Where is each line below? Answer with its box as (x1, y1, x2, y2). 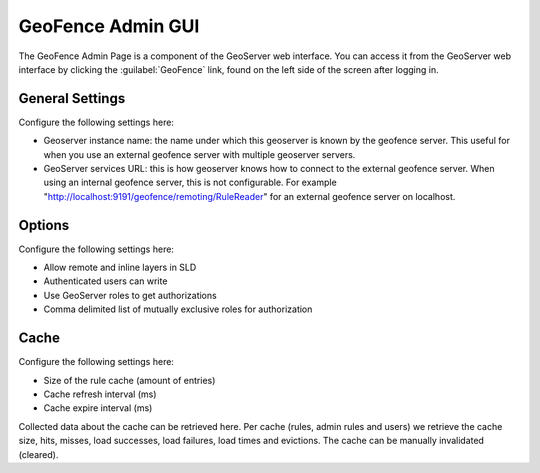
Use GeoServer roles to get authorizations (43, 289, 217, 301)
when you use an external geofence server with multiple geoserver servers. (43, 148, 356, 160)
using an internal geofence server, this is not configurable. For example (43, 176, 337, 189)
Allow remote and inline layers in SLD (43, 261, 197, 274)
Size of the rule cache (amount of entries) (43, 374, 216, 386)
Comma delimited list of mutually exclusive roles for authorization (43, 303, 313, 315)
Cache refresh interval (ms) (43, 388, 157, 400)
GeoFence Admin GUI (18, 15, 200, 37)
